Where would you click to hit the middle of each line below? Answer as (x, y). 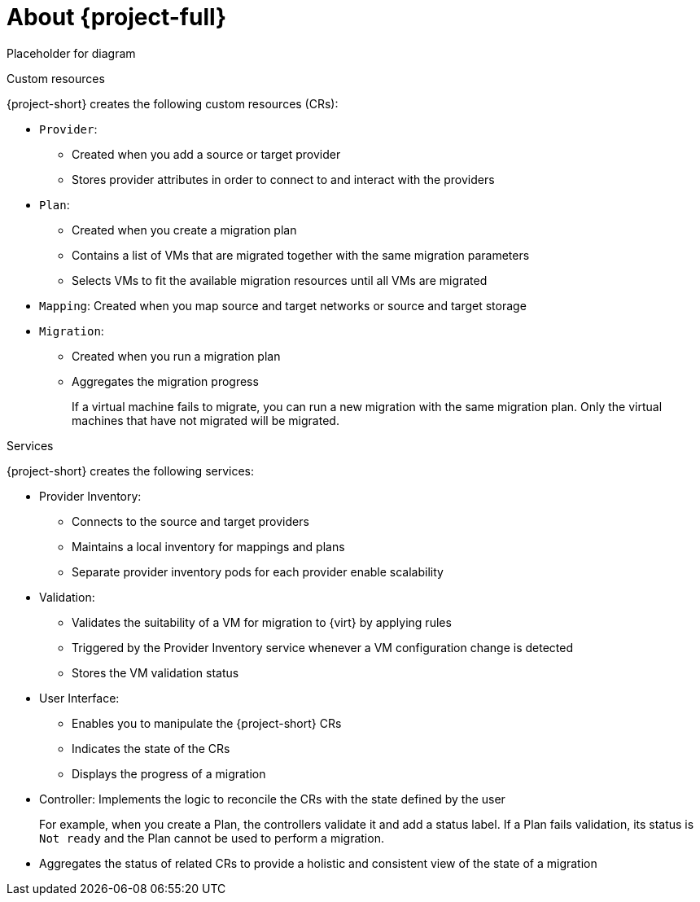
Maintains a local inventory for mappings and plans (208, 546)
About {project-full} (117, 17)
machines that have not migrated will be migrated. (206, 420)
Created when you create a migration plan (184, 230)
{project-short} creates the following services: (131, 471)
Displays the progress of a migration (169, 773)
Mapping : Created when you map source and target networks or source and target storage (283, 305)
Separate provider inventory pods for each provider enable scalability (258, 571)
